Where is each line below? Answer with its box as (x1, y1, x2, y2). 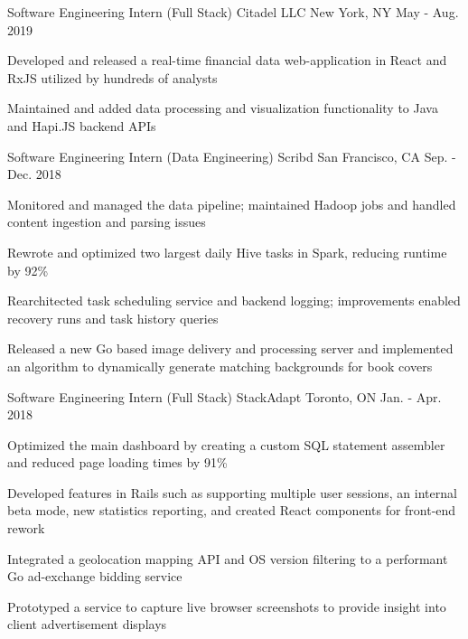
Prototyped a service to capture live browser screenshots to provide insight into (7, 597, 446, 616)
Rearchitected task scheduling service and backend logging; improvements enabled (7, 291, 461, 310)
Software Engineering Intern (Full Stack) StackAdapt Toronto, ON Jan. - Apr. (7, 387, 442, 406)
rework (7, 519, 45, 538)
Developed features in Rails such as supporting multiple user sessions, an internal (7, 483, 457, 502)
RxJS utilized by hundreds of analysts (7, 68, 218, 87)
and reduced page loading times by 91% (7, 453, 228, 472)
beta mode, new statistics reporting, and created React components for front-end (7, 501, 456, 520)
